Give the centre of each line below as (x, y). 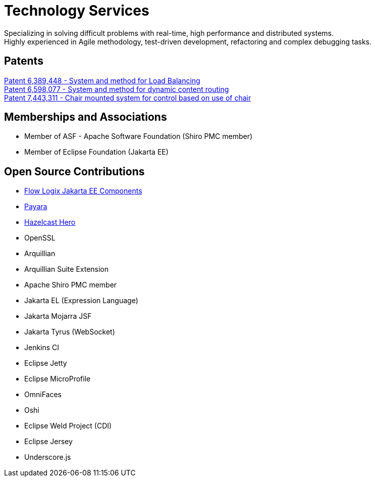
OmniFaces (43, 395)
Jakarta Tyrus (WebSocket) (70, 332)
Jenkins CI (42, 348)
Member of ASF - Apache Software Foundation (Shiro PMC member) (139, 136)
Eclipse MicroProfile (58, 379)
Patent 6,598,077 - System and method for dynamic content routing (117, 89)
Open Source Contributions (74, 171)
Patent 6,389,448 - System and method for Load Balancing (102, 80)
